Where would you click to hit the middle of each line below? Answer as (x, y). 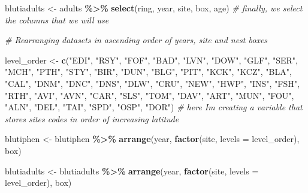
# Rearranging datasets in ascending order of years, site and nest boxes (136, 40)
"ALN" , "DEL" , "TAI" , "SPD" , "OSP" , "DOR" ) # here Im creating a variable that (154, 107)
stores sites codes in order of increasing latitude (92, 118)
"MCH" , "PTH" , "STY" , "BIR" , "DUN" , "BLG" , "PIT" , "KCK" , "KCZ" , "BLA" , (148, 72)
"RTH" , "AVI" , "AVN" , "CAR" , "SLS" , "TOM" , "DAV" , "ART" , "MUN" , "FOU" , (150, 95)
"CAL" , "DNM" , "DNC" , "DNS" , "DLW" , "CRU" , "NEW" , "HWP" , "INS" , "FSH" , (152, 83)
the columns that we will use (57, 19)
